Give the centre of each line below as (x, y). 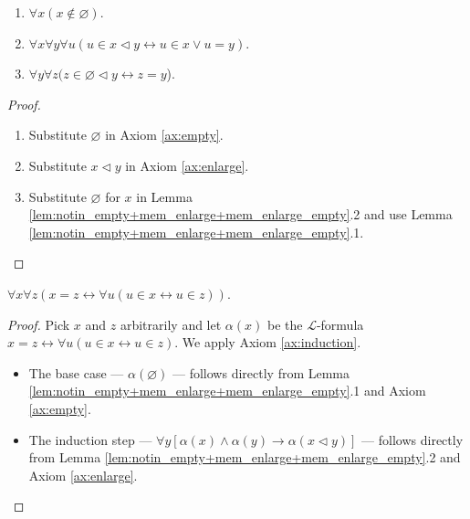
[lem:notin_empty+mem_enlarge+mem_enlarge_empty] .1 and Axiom (227, 391)
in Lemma (164, 196)
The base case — (76, 372)
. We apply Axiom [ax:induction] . (268, 342)
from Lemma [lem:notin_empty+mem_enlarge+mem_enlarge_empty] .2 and (245, 457)
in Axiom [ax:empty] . (164, 135)
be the (285, 324)
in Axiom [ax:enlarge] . (187, 165)
